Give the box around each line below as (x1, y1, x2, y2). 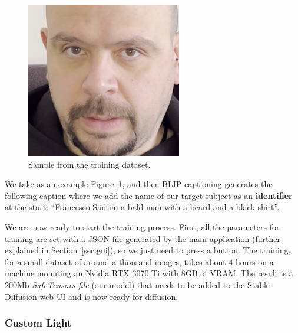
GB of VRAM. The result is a (185, 267, 293, 279)
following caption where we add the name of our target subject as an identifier (5, 189, 293, 201)
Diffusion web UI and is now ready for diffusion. (5, 290, 178, 302)
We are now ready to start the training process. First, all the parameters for (5, 220, 280, 233)
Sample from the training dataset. (28, 158, 151, 170)
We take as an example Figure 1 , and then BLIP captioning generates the (5, 178, 273, 190)
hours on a (236, 255, 274, 267)
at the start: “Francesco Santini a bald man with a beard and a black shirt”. (5, 201, 280, 213)
